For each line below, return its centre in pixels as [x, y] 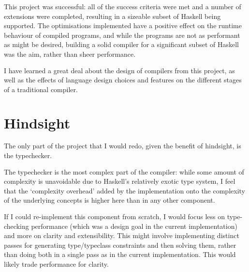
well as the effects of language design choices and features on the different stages [123, 80]
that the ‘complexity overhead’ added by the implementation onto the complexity [124, 190]
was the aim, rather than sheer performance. [70, 54]
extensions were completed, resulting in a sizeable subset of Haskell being [112, 16]
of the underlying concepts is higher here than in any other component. [110, 200]
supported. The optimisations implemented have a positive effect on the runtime [123, 25]
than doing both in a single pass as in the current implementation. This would [120, 254]
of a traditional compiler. [41, 89]
